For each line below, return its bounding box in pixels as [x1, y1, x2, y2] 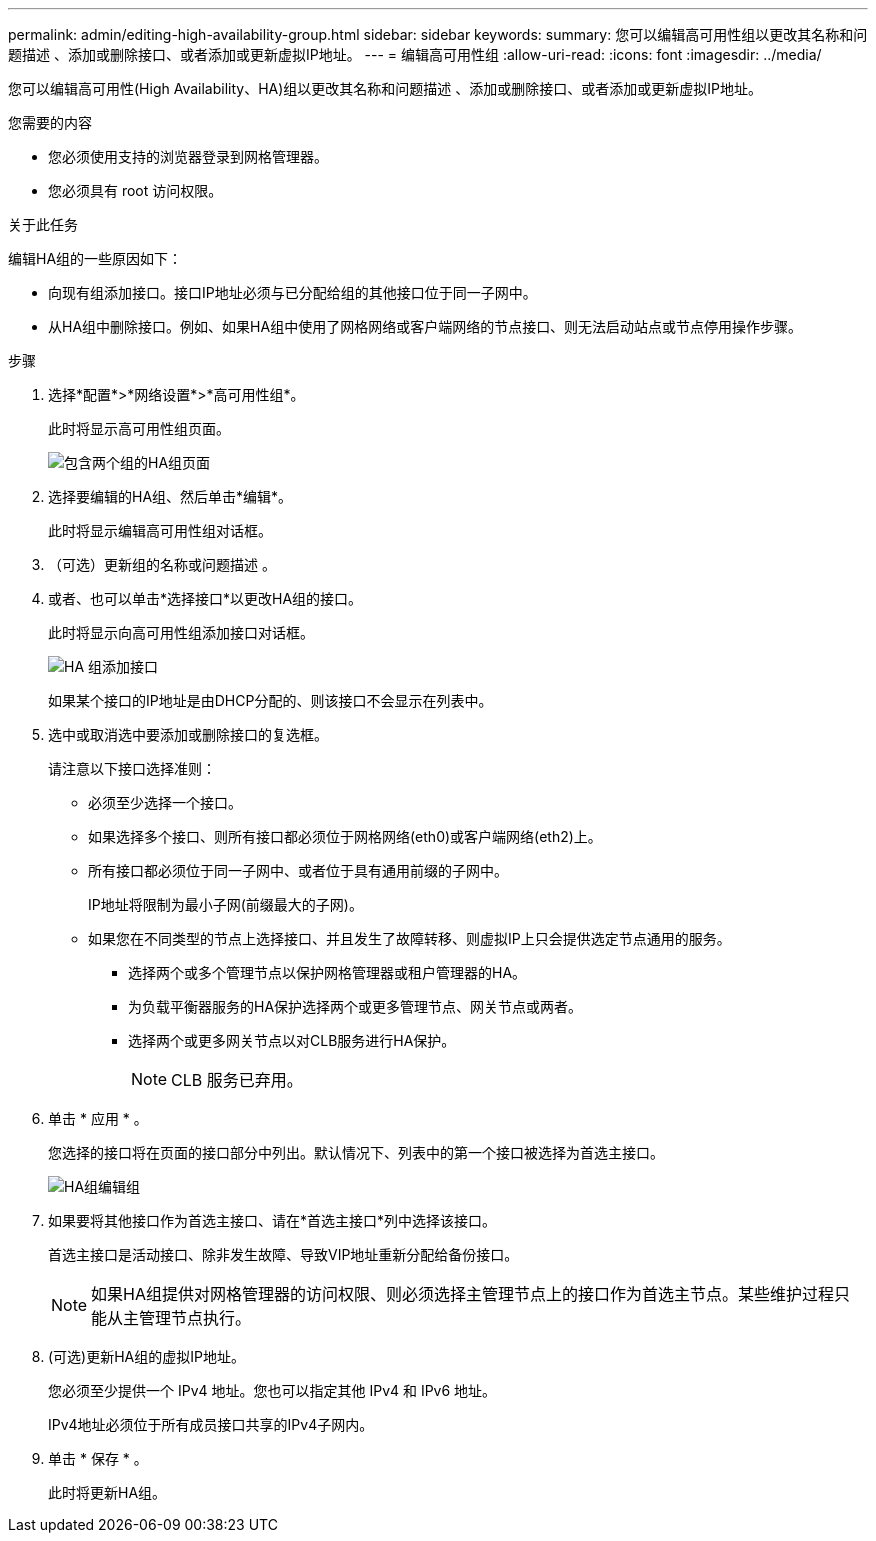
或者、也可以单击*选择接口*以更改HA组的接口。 [48, 590, 363, 607]
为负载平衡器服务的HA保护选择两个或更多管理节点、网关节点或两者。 [128, 998, 583, 1015]
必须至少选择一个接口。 [88, 794, 242, 811]
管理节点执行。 [139, 1308, 252, 1328]
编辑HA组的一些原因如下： [8, 250, 183, 267]
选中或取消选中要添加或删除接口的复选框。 [48, 726, 328, 743]
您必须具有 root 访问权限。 [48, 182, 223, 199]
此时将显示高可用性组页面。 [48, 420, 230, 437]
